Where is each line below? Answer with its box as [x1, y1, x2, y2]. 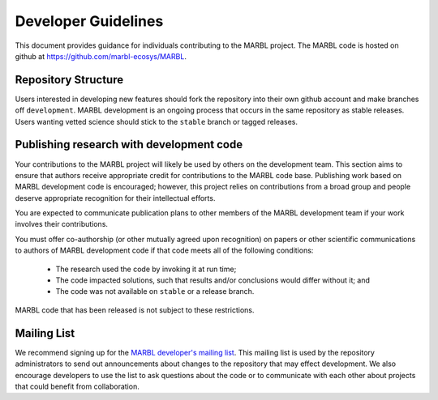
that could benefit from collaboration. [15, 381, 140, 391]
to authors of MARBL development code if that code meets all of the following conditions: [15, 245, 314, 255]
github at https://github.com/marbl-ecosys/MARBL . [15, 51, 187, 61]
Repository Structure [15, 73, 124, 87]
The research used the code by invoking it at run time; [55, 264, 237, 274]
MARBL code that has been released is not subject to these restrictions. [15, 304, 255, 315]
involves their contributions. [15, 219, 109, 229]
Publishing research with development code [15, 138, 243, 151]
